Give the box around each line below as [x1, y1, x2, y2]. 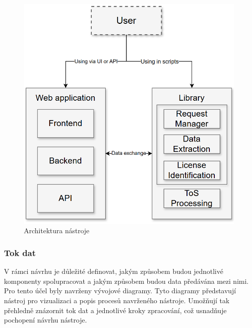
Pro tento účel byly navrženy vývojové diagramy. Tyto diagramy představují [4, 285, 236, 296]
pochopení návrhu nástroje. [4, 315, 87, 325]
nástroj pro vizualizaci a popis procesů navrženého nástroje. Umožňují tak [4, 295, 230, 306]
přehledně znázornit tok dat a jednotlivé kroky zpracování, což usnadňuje [4, 305, 227, 315]
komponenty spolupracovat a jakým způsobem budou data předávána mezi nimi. [4, 275, 249, 286]
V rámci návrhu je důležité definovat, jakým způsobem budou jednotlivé [4, 266, 223, 276]
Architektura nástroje [24, 225, 90, 236]
